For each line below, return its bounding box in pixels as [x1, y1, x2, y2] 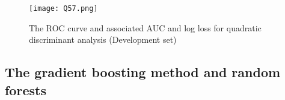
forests [5, 80, 46, 99]
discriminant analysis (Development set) [29, 33, 177, 46]
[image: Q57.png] [29, 4, 98, 13]
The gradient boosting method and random [5, 63, 281, 81]
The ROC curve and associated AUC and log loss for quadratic [29, 21, 262, 34]
